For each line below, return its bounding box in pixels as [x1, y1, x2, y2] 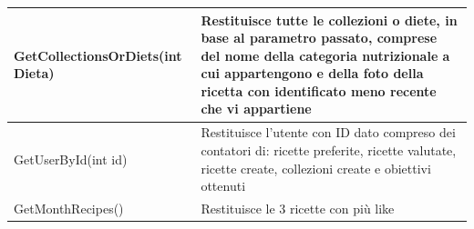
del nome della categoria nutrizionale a [201, 45, 450, 65]
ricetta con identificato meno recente [201, 81, 437, 100]
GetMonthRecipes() [14, 198, 124, 217]
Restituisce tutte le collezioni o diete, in [201, 10, 458, 29]
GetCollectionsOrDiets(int [14, 45, 182, 65]
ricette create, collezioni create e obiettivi [201, 158, 431, 177]
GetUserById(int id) [14, 149, 128, 168]
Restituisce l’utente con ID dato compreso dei [201, 123, 456, 142]
